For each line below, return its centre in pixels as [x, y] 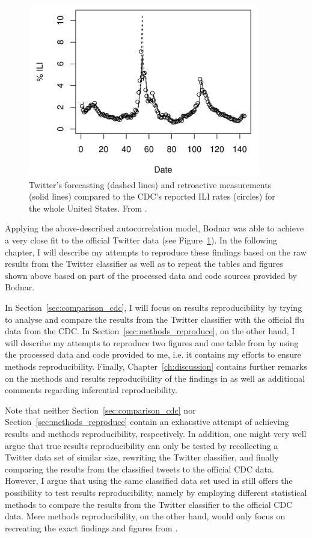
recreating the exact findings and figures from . [91, 527]
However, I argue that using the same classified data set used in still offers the [149, 481]
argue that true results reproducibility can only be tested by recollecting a [142, 445]
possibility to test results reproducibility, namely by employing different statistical [156, 492]
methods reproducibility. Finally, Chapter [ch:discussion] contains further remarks [156, 366]
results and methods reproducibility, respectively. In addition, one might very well [156, 433]
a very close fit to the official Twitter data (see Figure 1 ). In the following [141, 240]
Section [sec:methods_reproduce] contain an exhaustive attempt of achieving [147, 422]
